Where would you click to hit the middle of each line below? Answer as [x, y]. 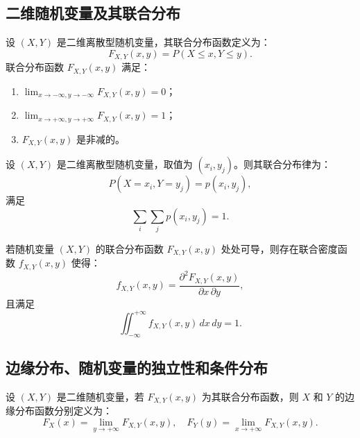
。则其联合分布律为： [283, 164]
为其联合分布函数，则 [250, 396]
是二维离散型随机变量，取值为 [125, 164]
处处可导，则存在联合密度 [279, 248]
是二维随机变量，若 [100, 396]
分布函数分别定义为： [63, 411]
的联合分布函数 [129, 248]
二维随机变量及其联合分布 [93, 13]
